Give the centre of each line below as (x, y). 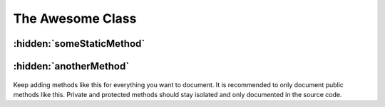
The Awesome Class (75, 18)
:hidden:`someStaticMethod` (79, 44)
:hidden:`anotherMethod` (71, 66)
